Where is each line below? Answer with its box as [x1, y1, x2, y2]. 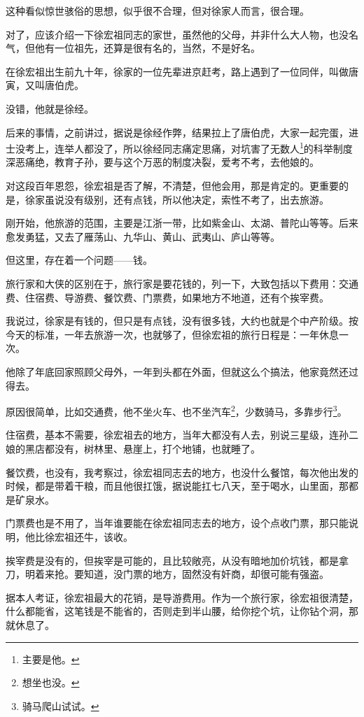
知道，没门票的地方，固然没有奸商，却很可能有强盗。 [83, 567, 329, 581]
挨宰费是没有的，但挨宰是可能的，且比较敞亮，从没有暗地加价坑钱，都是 [6, 553, 339, 567]
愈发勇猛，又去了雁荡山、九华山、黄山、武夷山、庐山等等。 [6, 229, 280, 243]
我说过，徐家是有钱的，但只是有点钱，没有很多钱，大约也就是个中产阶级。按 [6, 313, 358, 328]
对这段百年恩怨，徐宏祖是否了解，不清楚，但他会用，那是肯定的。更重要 [6, 178, 339, 192]
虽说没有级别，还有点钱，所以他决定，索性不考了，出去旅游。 [44, 192, 329, 206]
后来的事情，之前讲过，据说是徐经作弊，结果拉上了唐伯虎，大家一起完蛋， [6, 125, 349, 139]
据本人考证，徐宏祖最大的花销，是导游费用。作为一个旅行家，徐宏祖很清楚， [6, 590, 358, 604]
